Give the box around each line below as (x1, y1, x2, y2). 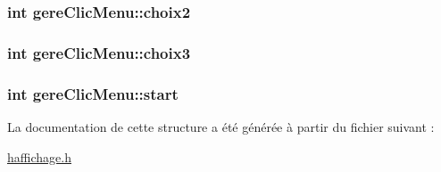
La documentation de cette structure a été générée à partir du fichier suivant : (7, 117, 435, 135)
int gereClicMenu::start (7, 82, 179, 104)
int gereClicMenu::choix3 (7, 41, 191, 63)
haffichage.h (7, 147, 71, 166)
